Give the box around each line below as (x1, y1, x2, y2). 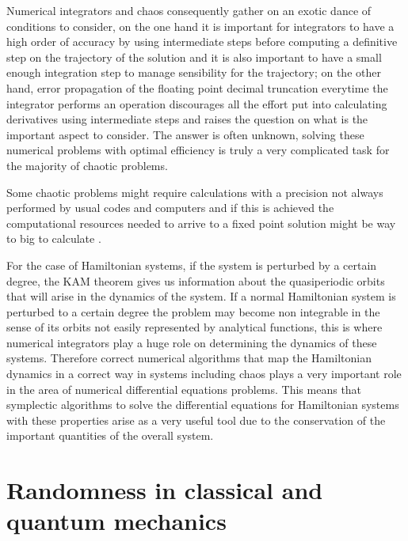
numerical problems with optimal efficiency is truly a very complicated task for (6, 142, 390, 158)
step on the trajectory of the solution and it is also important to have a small (6, 48, 382, 65)
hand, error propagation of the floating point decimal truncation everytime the (6, 79, 388, 96)
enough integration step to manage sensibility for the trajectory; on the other (6, 64, 381, 81)
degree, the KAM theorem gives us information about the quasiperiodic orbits (6, 272, 385, 289)
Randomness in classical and (6, 474, 323, 506)
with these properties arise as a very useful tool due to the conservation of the (6, 411, 386, 428)
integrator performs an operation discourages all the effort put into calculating (6, 95, 387, 112)
